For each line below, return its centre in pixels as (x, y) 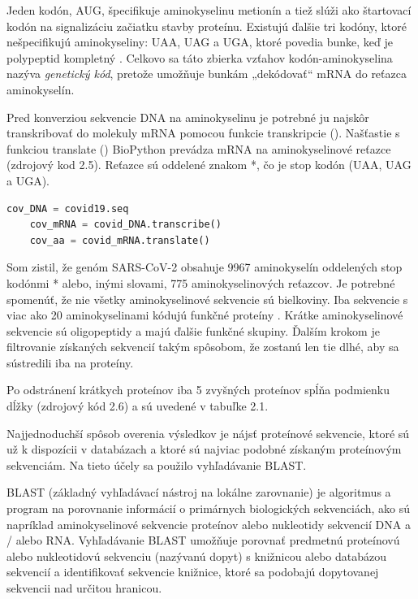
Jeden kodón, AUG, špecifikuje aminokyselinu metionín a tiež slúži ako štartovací (209, 10)
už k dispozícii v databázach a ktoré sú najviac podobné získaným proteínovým (204, 449)
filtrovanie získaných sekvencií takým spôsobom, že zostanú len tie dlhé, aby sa (203, 347)
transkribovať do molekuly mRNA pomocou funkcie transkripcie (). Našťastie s (203, 133)
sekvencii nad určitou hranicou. (84, 588)
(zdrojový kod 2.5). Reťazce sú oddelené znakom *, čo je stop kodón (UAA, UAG (209, 165)
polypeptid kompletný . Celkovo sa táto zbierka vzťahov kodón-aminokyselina (200, 57)
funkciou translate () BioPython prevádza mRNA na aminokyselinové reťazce (199, 148)
